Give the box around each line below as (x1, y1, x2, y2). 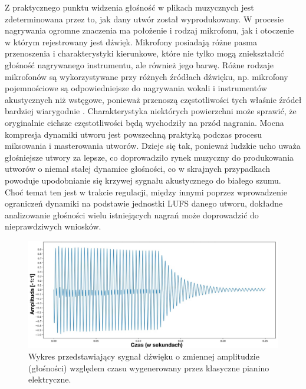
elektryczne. (28, 373, 71, 385)
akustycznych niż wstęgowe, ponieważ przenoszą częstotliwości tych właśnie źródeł (5, 93, 302, 105)
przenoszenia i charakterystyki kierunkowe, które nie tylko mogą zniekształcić (5, 47, 284, 59)
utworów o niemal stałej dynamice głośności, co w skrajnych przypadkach (5, 162, 271, 175)
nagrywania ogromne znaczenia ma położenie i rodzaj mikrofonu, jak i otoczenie (5, 24, 294, 36)
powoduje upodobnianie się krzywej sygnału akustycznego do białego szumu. (5, 174, 281, 186)
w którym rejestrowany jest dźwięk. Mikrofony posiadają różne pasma (5, 35, 257, 48)
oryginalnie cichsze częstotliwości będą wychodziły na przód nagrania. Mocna (5, 116, 284, 128)
